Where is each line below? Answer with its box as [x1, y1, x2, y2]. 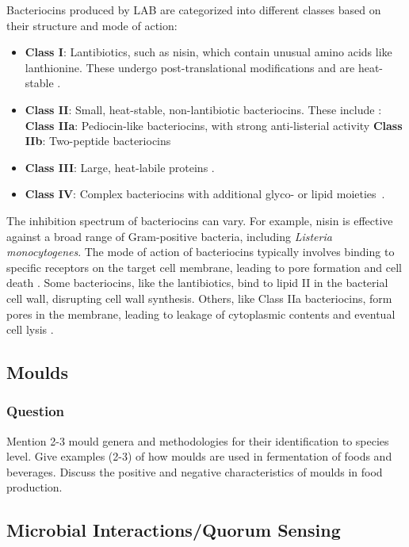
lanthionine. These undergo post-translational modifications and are [25, 59, 355, 75]
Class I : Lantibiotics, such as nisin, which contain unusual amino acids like [25, 44, 392, 60]
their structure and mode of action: [6, 17, 178, 33]
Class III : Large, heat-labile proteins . [25, 159, 215, 175]
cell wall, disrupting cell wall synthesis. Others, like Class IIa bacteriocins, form [6, 289, 392, 306]
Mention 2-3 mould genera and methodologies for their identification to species [6, 432, 389, 449]
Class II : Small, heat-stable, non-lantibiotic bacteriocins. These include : [25, 101, 382, 117]
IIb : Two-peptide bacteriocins [25, 132, 171, 149]
